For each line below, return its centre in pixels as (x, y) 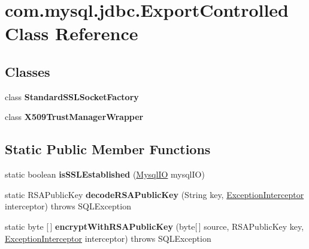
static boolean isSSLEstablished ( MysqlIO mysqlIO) (105, 174)
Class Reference (72, 33)
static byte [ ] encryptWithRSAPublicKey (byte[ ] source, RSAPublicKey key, (154, 226)
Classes (28, 71)
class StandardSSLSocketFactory (72, 96)
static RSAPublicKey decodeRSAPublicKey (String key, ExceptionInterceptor (154, 194)
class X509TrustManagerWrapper (74, 117)
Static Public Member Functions (108, 149)
